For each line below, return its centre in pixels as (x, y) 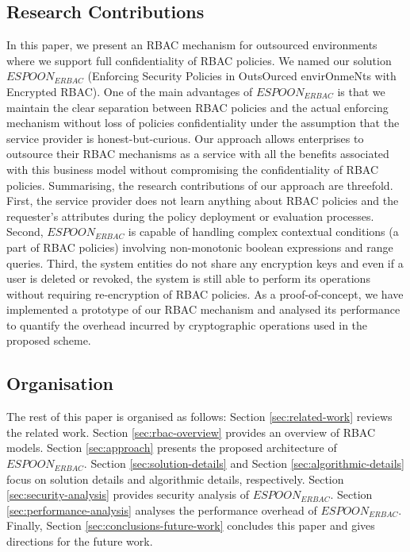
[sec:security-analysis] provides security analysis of (128, 494)
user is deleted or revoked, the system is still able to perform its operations (188, 278)
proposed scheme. (49, 340)
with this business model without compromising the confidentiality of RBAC (193, 169)
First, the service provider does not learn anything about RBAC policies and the (203, 201)
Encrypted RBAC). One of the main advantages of (130, 91)
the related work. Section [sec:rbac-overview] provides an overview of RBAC (191, 432)
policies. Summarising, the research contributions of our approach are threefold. (200, 185)
